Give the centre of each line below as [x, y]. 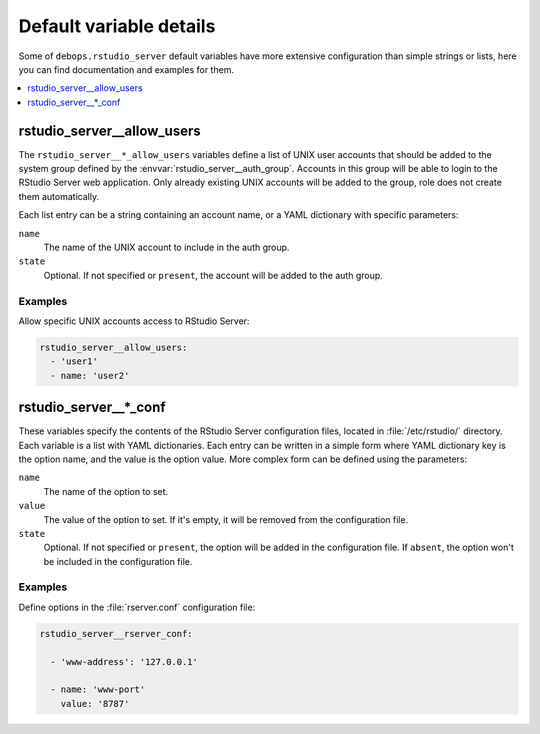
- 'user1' [74, 361]
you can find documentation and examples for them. [126, 69]
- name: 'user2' [90, 375]
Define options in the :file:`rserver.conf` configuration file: [137, 607]
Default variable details [117, 26]
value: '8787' [95, 703]
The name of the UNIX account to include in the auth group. [166, 247]
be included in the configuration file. [118, 561]
